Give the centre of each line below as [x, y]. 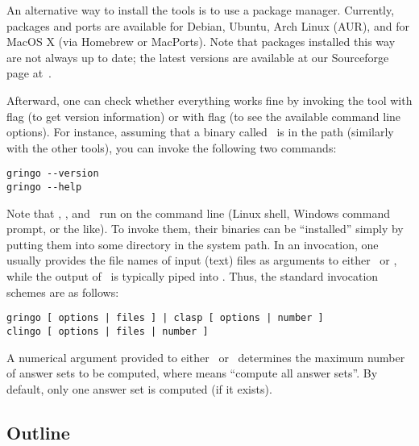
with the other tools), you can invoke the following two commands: [172, 147]
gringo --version [53, 174]
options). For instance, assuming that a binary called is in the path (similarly [200, 132]
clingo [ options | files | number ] [108, 331]
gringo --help [44, 187]
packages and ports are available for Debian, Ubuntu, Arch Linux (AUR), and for [208, 25]
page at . [29, 73]
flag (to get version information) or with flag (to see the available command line [204, 116]
